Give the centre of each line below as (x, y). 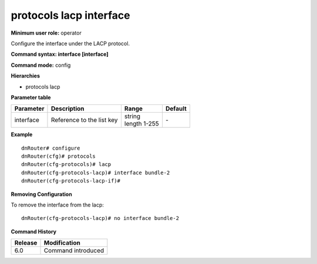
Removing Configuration (42, 194)
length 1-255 (142, 124)
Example (22, 134)
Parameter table (31, 97)
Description (68, 109)
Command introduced (74, 251)
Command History (34, 231)
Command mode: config (41, 65)
